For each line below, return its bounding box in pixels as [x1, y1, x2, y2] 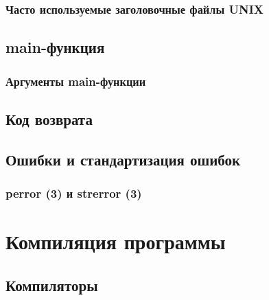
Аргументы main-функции [5, 72, 146, 89]
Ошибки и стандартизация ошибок [5, 148, 241, 170]
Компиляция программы [5, 227, 226, 255]
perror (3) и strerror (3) [5, 184, 142, 201]
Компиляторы [5, 274, 98, 295]
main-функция [5, 36, 105, 58]
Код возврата [5, 108, 93, 129]
